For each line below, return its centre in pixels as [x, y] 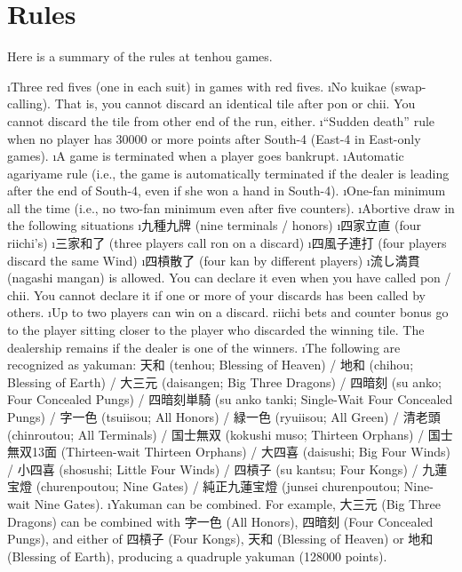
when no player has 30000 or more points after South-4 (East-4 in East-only [214, 138]
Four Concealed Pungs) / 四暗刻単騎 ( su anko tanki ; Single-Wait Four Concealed [230, 399]
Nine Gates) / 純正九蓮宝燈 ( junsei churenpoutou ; [262, 486]
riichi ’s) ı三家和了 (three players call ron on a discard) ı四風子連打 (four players [227, 243]
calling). [29, 103]
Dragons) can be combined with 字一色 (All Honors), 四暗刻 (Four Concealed [220, 521]
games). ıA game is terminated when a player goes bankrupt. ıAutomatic [206, 156]
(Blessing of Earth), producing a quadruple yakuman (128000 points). [197, 556]
